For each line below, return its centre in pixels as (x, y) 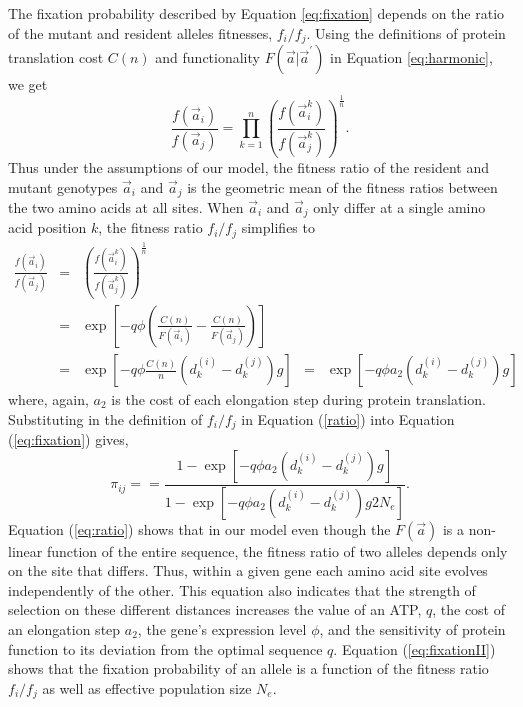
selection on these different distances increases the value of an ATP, (215, 609)
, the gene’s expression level (222, 628)
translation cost (56, 57)
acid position (47, 227)
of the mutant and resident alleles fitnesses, (140, 32)
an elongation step (64, 628)
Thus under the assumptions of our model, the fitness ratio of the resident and (248, 166)
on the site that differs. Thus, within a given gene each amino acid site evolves (248, 570)
